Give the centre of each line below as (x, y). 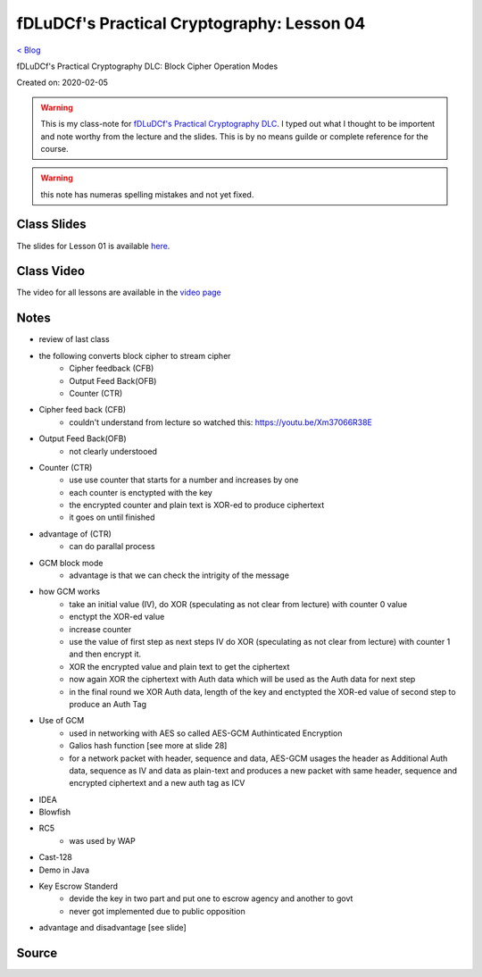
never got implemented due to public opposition (157, 911)
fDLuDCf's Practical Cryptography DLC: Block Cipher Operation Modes (147, 66)
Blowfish (55, 812)
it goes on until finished (112, 517)
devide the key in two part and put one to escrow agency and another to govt (211, 898)
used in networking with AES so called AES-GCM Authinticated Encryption (206, 733)
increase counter (100, 629)
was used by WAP (102, 840)
